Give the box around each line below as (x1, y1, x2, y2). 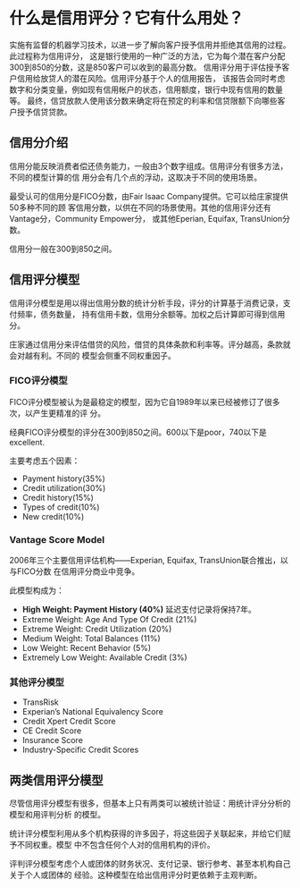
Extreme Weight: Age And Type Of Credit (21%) (21, 614, 197, 625)
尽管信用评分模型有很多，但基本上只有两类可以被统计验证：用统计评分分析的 (9, 798, 291, 809)
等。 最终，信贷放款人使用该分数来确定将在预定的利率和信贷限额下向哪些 (9, 95, 278, 106)
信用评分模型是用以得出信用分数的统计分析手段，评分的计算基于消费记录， (9, 297, 283, 309)
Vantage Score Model (9, 533, 105, 545)
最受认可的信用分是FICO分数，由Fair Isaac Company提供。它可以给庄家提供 (9, 190, 288, 201)
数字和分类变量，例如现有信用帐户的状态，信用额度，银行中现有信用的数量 (9, 84, 283, 95)
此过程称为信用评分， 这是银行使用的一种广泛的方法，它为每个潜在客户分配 (9, 50, 286, 61)
